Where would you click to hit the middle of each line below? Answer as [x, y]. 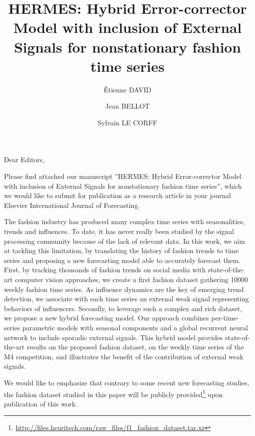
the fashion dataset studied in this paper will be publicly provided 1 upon [114, 393]
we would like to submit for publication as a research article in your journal [117, 195]
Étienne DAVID [127, 89]
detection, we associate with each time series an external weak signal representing [127, 299]
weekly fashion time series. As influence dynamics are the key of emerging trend [124, 289]
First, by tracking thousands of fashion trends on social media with [105, 270]
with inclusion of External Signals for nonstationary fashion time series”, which [123, 186]
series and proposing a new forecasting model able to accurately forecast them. [122, 260]
